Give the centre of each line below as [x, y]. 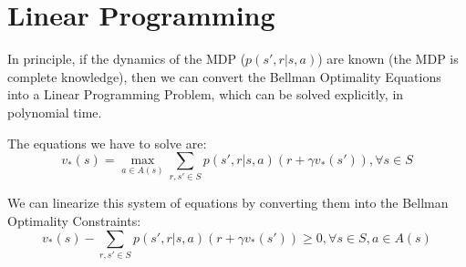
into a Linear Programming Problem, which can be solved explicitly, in [206, 94]
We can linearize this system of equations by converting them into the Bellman [228, 203]
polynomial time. [55, 112]
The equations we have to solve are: [107, 143]
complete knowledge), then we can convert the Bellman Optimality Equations [224, 76]
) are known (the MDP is [388, 59]
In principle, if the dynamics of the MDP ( [127, 59]
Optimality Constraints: [74, 221]
